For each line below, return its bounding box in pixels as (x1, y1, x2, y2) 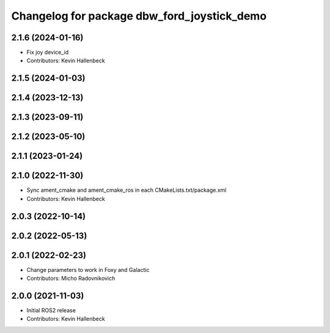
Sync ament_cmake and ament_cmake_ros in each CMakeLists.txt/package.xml (26, 186, 227, 194)
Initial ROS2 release (26, 307, 76, 314)
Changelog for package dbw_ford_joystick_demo (11, 9, 267, 23)
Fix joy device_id (26, 49, 69, 56)
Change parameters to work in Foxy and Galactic (26, 266, 150, 273)
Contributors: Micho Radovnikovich (26, 275, 116, 282)
